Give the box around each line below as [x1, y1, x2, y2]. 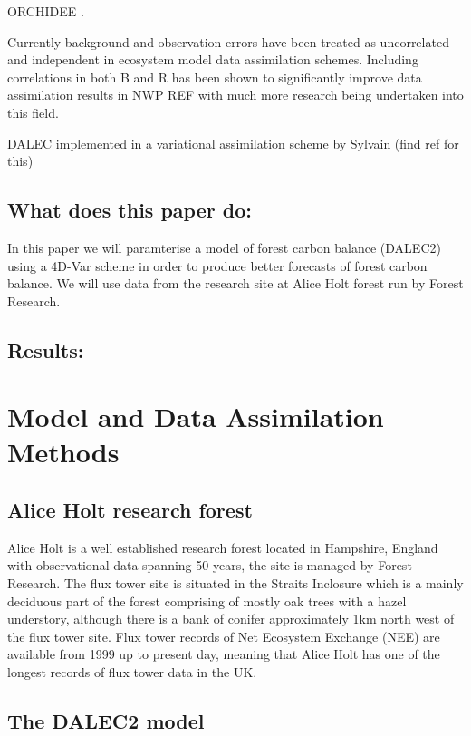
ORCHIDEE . [7, 2, 84, 20]
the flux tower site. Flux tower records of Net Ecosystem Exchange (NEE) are [7, 626, 440, 645]
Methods [7, 433, 120, 470]
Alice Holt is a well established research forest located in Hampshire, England [7, 537, 438, 557]
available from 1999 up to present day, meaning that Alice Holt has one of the [7, 644, 440, 663]
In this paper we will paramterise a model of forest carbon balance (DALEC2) [7, 237, 441, 257]
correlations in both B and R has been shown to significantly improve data [7, 67, 422, 86]
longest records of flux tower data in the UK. [7, 663, 257, 682]
